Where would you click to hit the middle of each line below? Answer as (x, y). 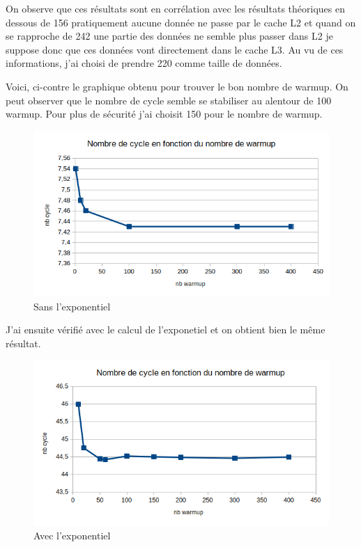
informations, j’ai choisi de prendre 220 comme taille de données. (144, 63)
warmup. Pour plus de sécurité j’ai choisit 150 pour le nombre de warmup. (164, 114)
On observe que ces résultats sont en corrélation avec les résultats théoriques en (175, 8)
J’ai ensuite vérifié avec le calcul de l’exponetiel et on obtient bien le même (166, 330)
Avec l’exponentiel (72, 536)
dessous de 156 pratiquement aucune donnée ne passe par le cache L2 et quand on (181, 22)
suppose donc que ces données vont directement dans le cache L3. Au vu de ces (175, 49)
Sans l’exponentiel (72, 306)
